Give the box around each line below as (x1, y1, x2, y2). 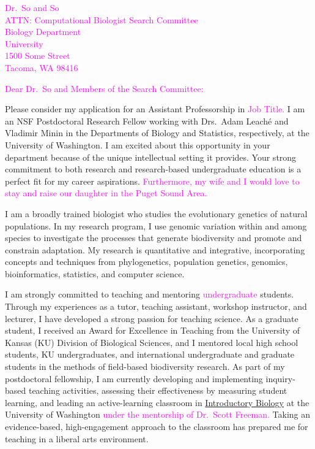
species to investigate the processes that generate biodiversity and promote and (5, 231, 302, 244)
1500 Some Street (5, 49, 70, 62)
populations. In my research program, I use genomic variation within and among (5, 219, 307, 232)
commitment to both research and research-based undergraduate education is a (5, 163, 302, 175)
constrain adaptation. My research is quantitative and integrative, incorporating (5, 243, 305, 256)
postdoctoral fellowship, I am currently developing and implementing (5, 372, 263, 385)
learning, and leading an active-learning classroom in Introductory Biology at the (5, 396, 309, 409)
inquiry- (265, 372, 295, 385)
